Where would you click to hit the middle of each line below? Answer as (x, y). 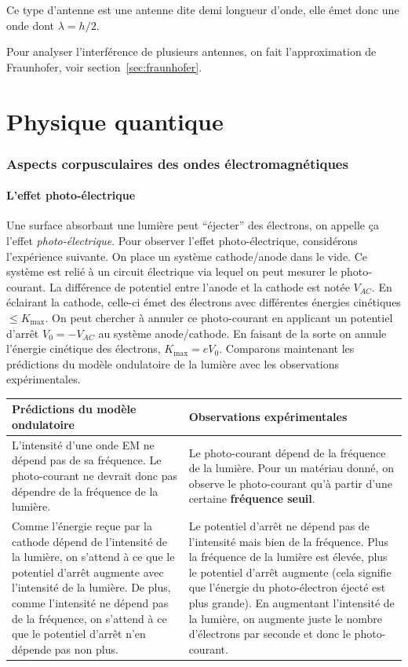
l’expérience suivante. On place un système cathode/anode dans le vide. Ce (187, 256)
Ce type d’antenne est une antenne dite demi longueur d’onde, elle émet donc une (203, 9)
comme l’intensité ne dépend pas (90, 603)
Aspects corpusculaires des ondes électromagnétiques (177, 163)
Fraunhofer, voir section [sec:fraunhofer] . (104, 66)
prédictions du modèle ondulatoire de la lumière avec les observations (173, 363)
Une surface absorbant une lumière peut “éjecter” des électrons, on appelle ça (193, 225)
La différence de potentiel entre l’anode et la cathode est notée (199, 286)
